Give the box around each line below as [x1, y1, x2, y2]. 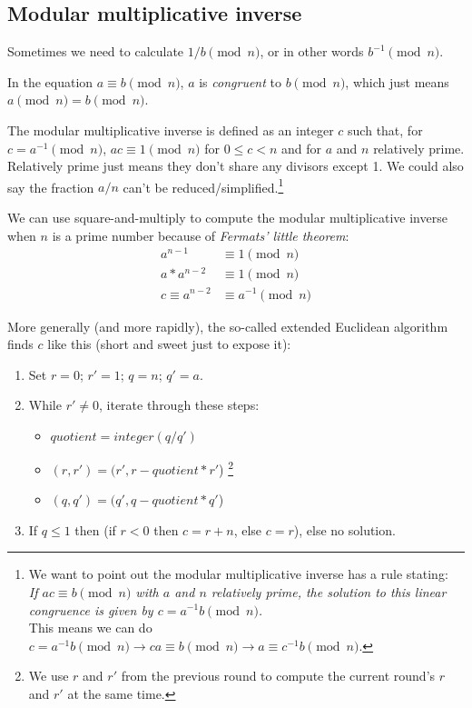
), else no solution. [293, 520, 396, 539]
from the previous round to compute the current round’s [121, 666, 436, 685]
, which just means [345, 72, 449, 91]
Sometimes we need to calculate [7, 42, 184, 61]
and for [281, 138, 322, 157]
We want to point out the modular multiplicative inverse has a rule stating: [28, 564, 448, 583]
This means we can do [28, 618, 152, 637]
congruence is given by [28, 600, 153, 619]
